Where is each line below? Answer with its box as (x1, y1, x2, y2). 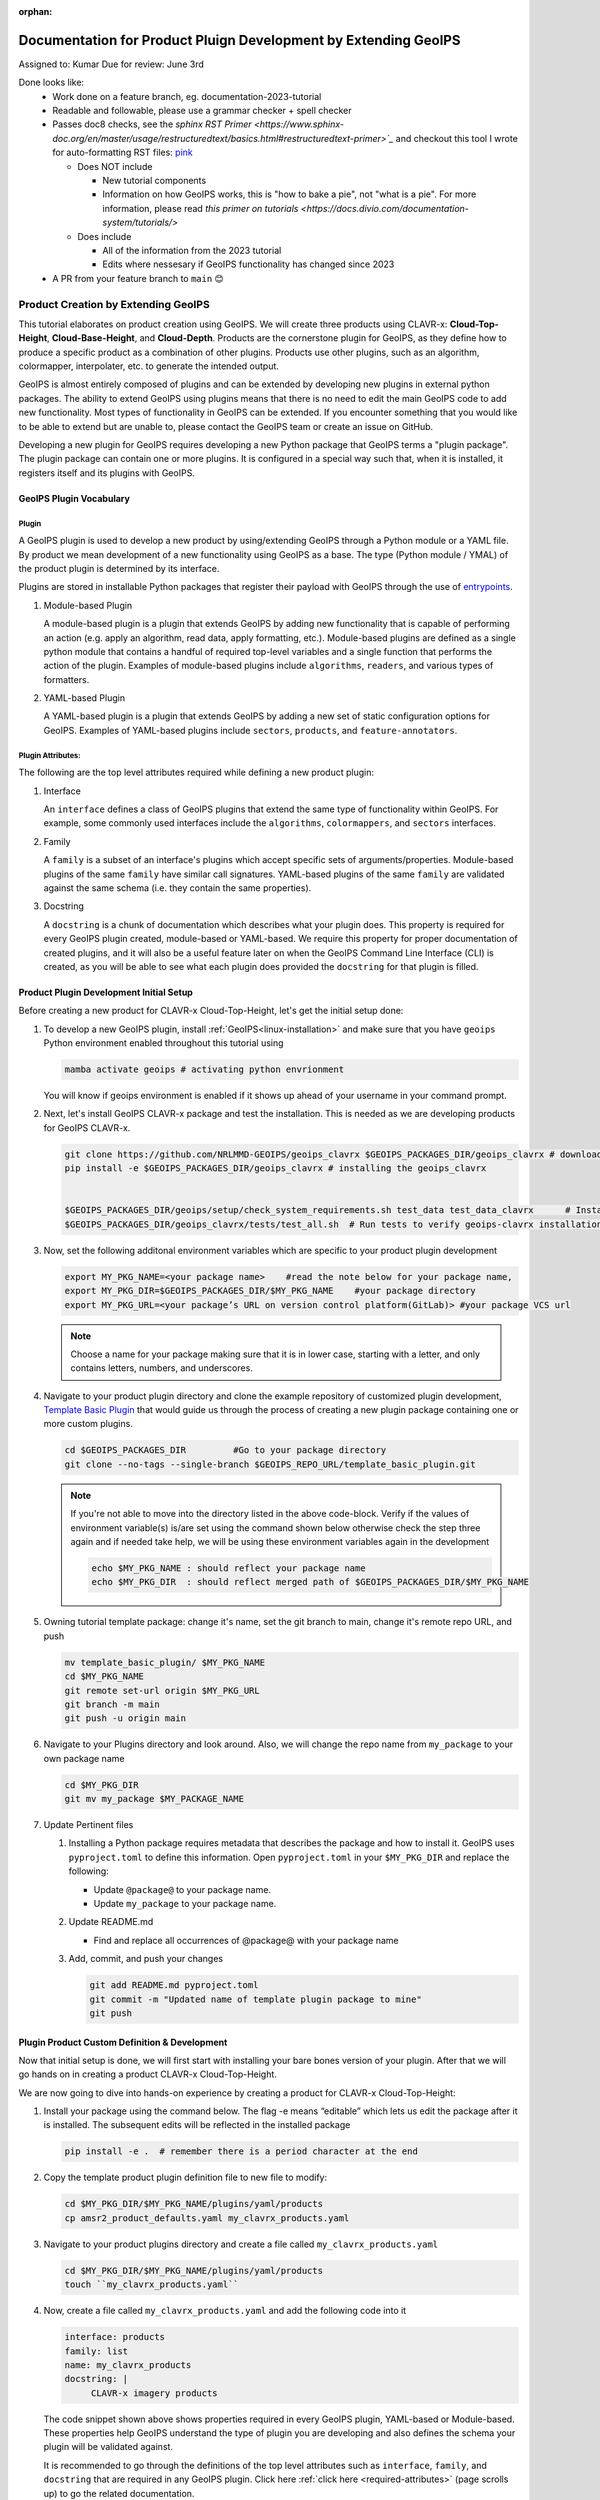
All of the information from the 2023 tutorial (102, 244, 282, 256)
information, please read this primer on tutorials (102, 202, 299, 214)
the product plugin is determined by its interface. (18, 562, 220, 574)
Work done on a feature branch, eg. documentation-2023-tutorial (52, 90, 322, 102)
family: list (64, 2345, 129, 2357)
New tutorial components (102, 175, 207, 187)
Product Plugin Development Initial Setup (18, 986, 194, 998)
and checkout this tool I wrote (395, 132, 519, 144)
